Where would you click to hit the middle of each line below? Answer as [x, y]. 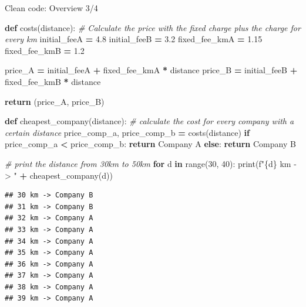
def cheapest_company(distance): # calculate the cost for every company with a [149, 121]
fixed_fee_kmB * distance [53, 81]
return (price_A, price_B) [55, 101]
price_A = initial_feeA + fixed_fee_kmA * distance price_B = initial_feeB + [151, 70]
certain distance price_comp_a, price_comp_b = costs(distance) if [127, 132]
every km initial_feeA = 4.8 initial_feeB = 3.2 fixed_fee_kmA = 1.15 [134, 39]
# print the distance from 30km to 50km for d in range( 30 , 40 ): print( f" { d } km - [151, 163]
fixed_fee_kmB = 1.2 [45, 50]
